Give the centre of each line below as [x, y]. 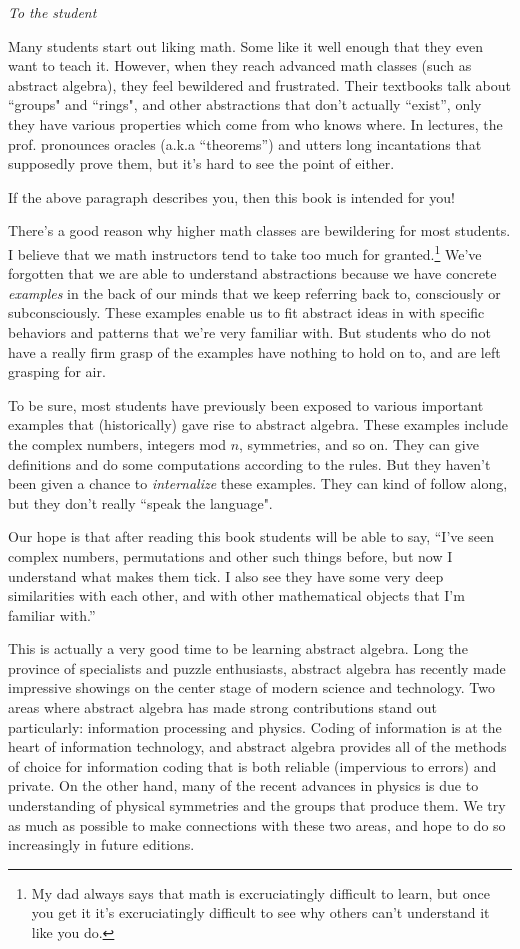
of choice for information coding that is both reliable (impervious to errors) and [252, 765]
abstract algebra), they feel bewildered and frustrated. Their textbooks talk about [259, 84]
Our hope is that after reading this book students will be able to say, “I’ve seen [251, 536]
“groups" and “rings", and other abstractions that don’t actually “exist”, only [245, 104]
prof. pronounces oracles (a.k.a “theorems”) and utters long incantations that [245, 143]
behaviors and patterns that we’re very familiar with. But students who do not [249, 331]
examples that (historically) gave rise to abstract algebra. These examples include [258, 424]
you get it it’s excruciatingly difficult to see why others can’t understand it [260, 912]
